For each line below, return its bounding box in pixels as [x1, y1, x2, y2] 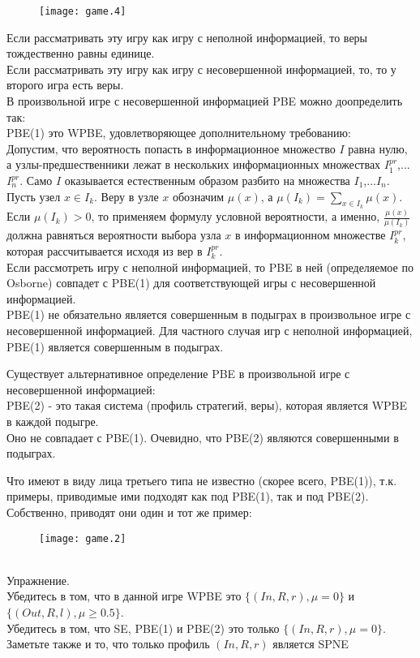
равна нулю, [348, 140, 408, 157]
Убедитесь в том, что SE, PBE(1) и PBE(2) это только [6, 619, 280, 636]
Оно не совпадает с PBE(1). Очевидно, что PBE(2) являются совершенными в [6, 428, 399, 445]
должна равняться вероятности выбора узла [6, 226, 221, 243]
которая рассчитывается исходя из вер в [6, 243, 203, 260]
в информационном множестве [234, 226, 386, 243]
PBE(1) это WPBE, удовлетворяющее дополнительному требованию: [6, 124, 351, 141]
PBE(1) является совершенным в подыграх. [6, 338, 224, 355]
